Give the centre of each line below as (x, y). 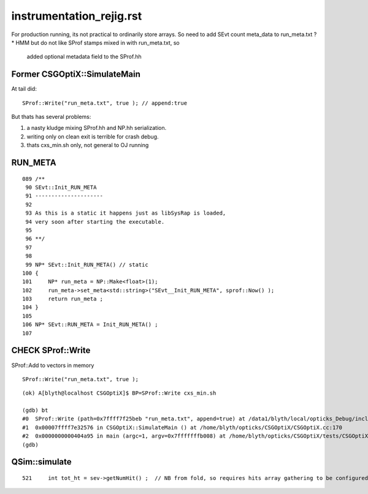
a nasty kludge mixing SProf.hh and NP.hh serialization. (97, 128)
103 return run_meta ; (63, 299)
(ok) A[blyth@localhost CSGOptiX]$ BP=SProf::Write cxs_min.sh (119, 393)
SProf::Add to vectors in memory (53, 365)
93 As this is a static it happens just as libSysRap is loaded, (126, 213)
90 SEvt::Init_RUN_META (61, 187)
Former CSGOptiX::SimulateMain (76, 74)
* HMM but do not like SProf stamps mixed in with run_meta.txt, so (96, 42)
